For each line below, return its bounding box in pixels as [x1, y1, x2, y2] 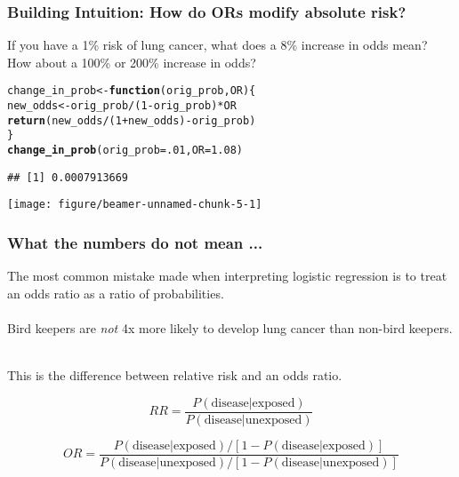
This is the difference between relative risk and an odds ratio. [7, 366, 342, 385]
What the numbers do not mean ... [7, 231, 263, 253]
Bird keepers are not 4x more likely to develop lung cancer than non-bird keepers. [7, 319, 453, 337]
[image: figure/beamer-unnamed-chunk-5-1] [7, 198, 262, 211]
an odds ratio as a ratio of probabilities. [7, 283, 224, 302]
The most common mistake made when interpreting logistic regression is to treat [7, 266, 447, 285]
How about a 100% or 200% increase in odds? [7, 52, 256, 71]
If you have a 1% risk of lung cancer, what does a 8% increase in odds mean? [7, 36, 428, 54]
